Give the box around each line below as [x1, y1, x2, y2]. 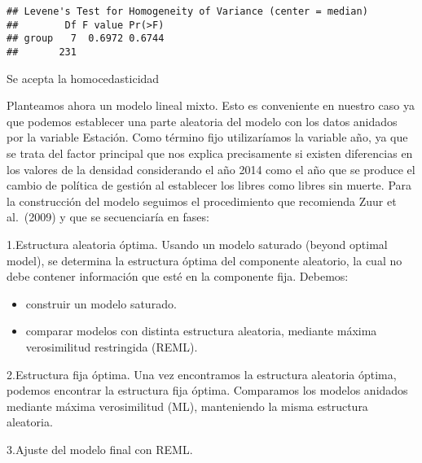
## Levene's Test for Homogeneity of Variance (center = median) [7, 6, 368, 17]
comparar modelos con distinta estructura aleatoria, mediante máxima [25, 322, 377, 339]
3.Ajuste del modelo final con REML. [7, 440, 193, 457]
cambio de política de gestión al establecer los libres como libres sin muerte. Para [7, 177, 412, 194]
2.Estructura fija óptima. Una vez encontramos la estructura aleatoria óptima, [7, 365, 397, 382]
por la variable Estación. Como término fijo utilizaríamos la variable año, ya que [7, 129, 408, 146]
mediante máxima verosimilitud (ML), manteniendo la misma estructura [7, 397, 368, 414]
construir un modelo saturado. [25, 295, 177, 312]
